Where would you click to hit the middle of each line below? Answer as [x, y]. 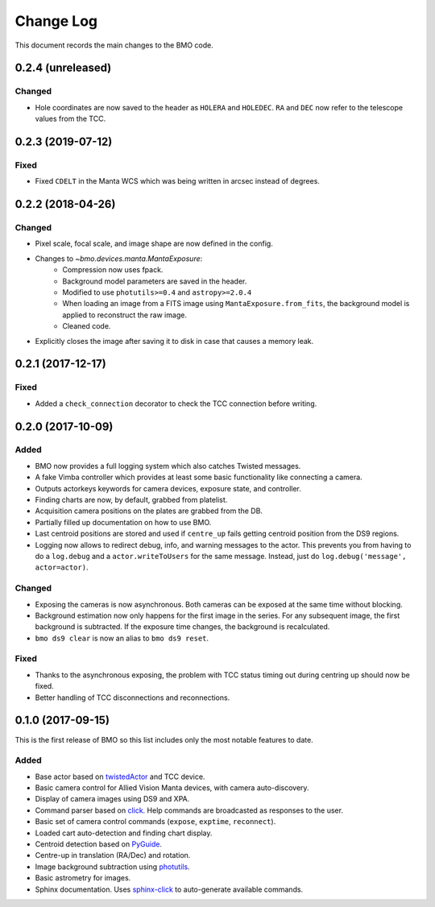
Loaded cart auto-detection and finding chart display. [124, 833]
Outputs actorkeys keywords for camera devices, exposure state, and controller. [168, 488]
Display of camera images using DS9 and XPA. [112, 799]
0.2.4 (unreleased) [63, 68]
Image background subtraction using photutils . [112, 867]
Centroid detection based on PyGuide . [99, 844]
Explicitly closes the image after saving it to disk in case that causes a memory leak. [174, 341]
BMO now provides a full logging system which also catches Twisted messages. [168, 466]
